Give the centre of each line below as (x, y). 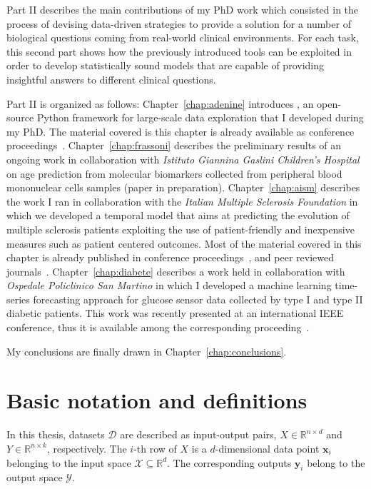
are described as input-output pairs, (198, 434)
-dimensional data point (267, 448)
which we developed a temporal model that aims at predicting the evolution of (178, 215)
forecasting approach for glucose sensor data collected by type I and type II (198, 299)
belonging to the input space (69, 462)
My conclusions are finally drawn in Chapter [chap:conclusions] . (147, 351)
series (18, 299)
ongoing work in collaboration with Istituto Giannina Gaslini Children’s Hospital (183, 159)
